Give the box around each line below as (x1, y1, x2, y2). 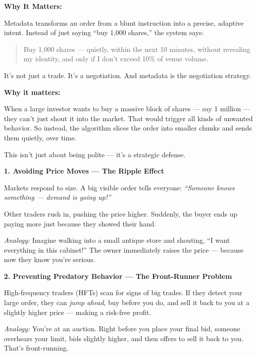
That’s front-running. (4, 343, 69, 353)
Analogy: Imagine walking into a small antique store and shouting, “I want (4, 235, 230, 245)
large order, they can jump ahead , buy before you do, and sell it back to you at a (4, 297, 250, 308)
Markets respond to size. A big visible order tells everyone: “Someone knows (4, 182, 235, 192)
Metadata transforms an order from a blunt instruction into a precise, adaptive (4, 17, 244, 28)
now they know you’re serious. (4, 254, 96, 265)
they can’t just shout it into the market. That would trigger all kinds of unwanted (4, 113, 253, 123)
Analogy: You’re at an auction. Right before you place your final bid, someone (4, 323, 240, 334)
